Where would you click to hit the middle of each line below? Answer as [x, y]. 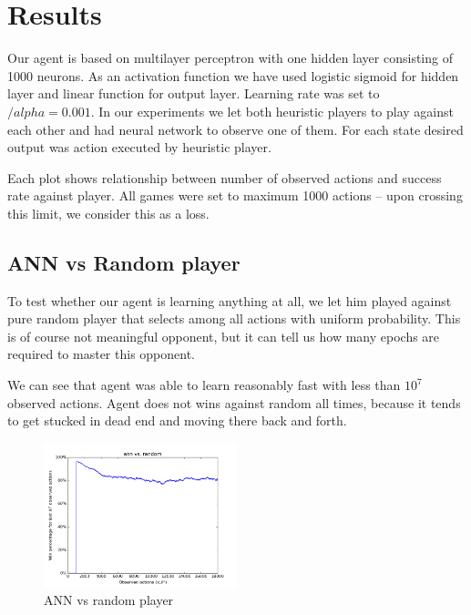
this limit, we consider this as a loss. [108, 213]
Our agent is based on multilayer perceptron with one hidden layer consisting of [230, 58]
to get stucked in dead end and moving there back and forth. [177, 420]
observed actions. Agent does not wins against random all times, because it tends [234, 402]
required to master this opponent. [102, 354]
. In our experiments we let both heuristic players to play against [272, 111]
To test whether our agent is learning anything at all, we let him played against [230, 300]
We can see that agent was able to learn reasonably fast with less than [204, 385]
